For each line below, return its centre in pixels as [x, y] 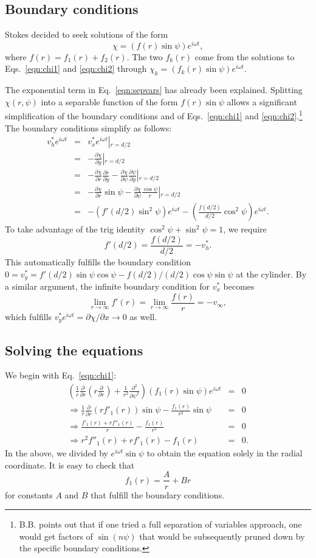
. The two [145, 56]
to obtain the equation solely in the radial [225, 453]
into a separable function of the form [109, 101]
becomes [239, 286]
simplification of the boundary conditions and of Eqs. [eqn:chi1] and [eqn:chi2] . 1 [154, 115]
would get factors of [56, 536]
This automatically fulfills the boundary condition [98, 261]
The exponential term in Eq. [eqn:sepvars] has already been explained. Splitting [154, 90]
